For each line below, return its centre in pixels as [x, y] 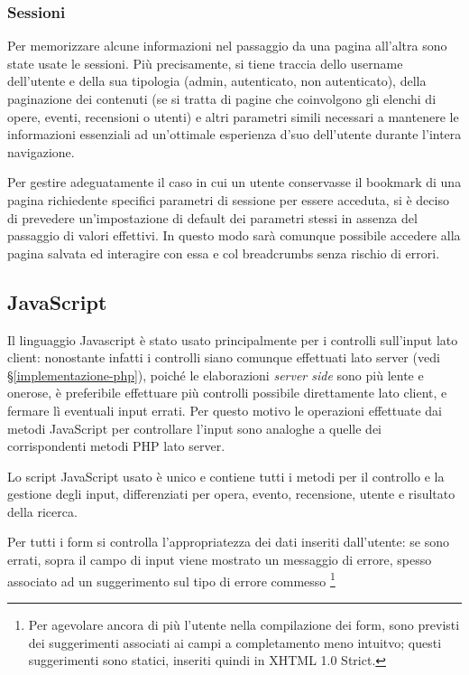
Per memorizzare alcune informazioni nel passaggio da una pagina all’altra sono [227, 46]
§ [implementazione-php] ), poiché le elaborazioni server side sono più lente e [216, 375]
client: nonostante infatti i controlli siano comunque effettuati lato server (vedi [224, 357]
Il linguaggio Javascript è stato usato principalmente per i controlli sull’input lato [233, 339]
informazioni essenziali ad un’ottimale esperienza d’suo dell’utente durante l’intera [234, 134]
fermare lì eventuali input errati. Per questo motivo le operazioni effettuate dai [225, 410]
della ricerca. [42, 511]
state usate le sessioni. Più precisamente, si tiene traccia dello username [205, 63]
